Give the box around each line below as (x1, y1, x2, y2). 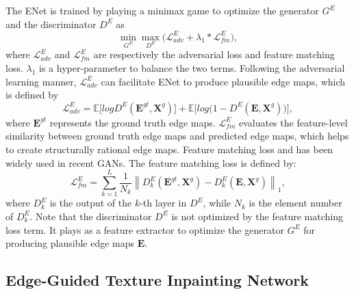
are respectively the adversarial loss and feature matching (93, 47, 335, 62)
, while (203, 196, 231, 210)
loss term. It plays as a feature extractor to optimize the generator (5, 222, 284, 237)
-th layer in (140, 196, 187, 210)
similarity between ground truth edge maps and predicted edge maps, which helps (5, 129, 349, 143)
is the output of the (49, 196, 132, 210)
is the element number (249, 196, 342, 210)
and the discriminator (5, 16, 97, 31)
